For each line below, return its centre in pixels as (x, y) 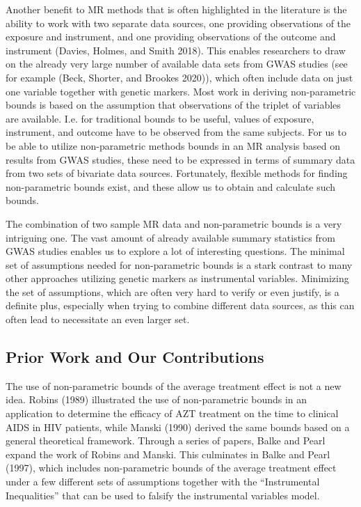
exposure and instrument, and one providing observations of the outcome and (171, 37)
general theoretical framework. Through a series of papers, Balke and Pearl (166, 440)
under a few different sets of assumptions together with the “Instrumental (163, 482)
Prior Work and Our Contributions (135, 357)
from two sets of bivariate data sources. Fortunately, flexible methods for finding (177, 173)
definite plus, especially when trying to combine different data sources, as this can (180, 305)
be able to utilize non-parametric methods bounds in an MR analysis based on (173, 145)
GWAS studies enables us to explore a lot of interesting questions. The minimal (175, 251)
